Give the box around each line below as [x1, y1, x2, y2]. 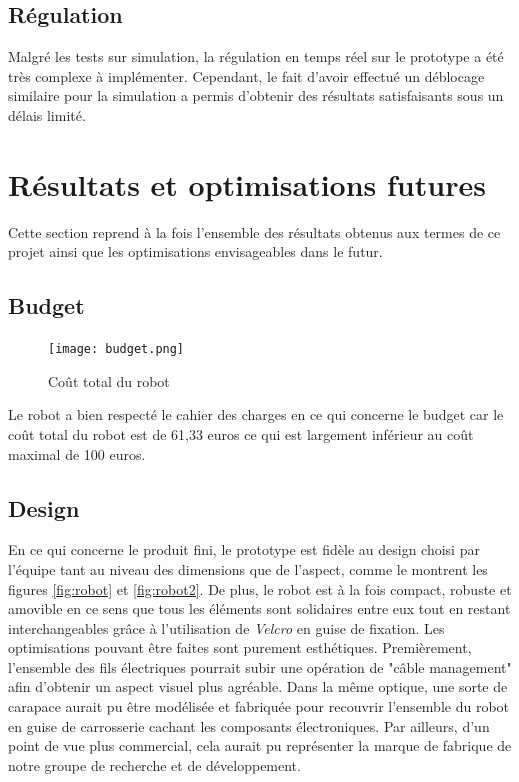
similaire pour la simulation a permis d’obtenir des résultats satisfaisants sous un [8, 85, 504, 106]
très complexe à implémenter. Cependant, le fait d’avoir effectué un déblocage [8, 65, 485, 86]
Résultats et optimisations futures [8, 163, 486, 204]
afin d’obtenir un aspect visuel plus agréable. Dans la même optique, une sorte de [8, 676, 508, 697]
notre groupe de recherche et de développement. [8, 754, 301, 775]
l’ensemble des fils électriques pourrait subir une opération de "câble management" [8, 656, 512, 677]
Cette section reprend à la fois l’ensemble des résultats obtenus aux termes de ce [8, 221, 501, 242]
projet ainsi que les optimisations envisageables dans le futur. [8, 241, 383, 262]
